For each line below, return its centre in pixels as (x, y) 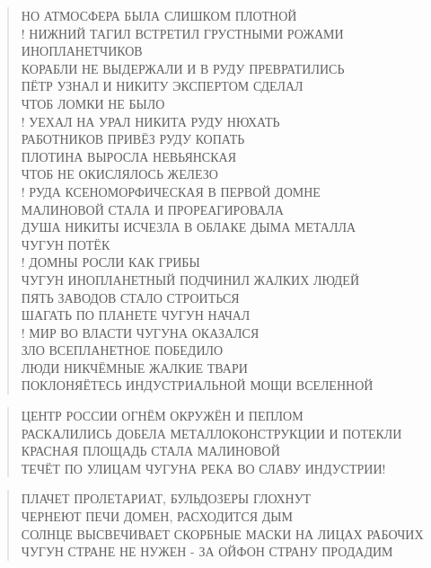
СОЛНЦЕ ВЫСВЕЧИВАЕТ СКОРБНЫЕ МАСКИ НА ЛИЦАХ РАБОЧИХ (222, 533)
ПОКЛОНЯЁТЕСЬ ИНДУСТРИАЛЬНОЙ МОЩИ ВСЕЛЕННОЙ (197, 385)
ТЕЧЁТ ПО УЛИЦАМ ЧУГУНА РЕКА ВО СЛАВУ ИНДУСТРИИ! (203, 468)
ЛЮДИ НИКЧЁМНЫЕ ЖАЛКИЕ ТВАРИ (134, 367)
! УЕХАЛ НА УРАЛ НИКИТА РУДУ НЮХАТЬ (150, 121)
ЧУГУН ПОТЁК (66, 244)
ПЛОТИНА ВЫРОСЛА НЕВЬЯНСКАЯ (128, 156)
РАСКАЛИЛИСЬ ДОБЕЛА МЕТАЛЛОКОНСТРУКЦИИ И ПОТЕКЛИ (211, 433)
